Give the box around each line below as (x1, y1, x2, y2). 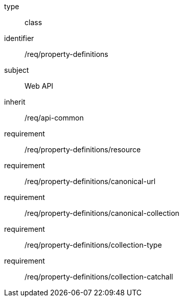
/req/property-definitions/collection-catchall (25, 272, 173, 281)
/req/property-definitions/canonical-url (25, 177, 156, 186)
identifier (4, 34, 34, 43)
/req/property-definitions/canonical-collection (25, 209, 179, 217)
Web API (25, 82, 54, 90)
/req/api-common (25, 113, 84, 122)
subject (4, 66, 29, 74)
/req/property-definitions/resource (25, 145, 141, 154)
